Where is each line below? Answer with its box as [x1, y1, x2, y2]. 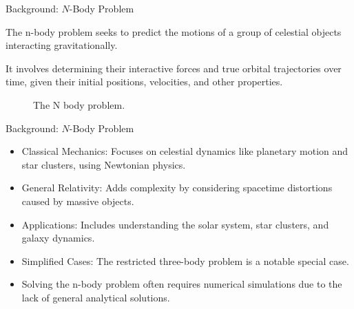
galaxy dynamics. [21, 231, 95, 245]
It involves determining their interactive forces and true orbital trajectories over [6, 61, 342, 75]
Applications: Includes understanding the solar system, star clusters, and [21, 217, 329, 231]
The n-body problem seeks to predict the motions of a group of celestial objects [6, 24, 342, 39]
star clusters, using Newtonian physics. [21, 157, 186, 171]
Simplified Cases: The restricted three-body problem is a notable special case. [21, 253, 349, 268]
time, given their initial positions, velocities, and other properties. [6, 74, 283, 89]
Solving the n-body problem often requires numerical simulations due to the [21, 277, 342, 291]
